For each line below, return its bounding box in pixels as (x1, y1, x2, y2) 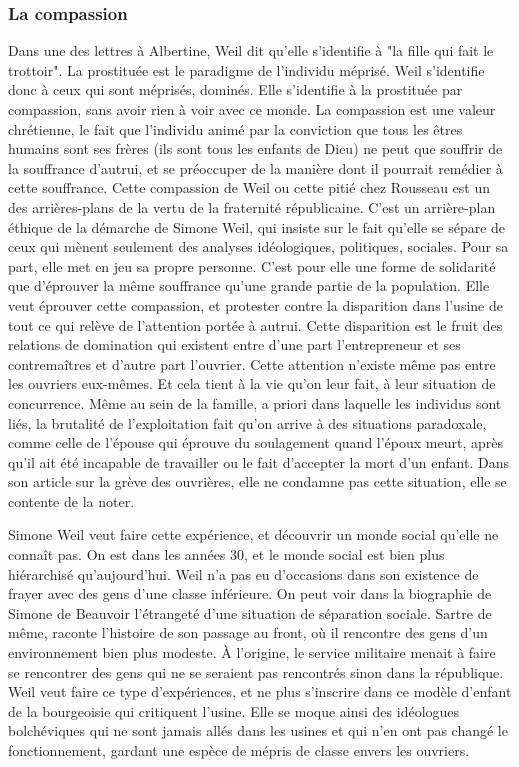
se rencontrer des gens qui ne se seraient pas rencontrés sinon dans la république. (8, 661, 504, 682)
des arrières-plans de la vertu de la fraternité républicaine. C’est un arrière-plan (8, 196, 496, 217)
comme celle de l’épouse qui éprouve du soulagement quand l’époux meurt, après (8, 432, 503, 453)
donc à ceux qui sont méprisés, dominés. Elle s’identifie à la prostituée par (8, 79, 463, 100)
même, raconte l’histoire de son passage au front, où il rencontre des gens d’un (8, 622, 488, 643)
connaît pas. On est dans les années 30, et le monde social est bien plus (8, 544, 445, 565)
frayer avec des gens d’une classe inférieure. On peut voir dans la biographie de (8, 583, 492, 604)
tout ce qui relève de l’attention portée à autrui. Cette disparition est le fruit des (8, 314, 503, 335)
